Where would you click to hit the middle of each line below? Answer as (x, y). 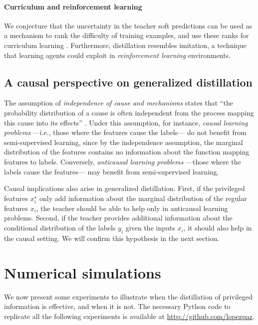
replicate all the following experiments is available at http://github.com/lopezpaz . (129, 316)
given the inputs (150, 228)
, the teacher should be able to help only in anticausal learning (132, 208)
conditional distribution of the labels (60, 228)
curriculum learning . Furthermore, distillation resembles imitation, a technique (125, 45)
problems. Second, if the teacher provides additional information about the (118, 218)
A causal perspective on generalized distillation (128, 82)
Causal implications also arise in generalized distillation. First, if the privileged (125, 188)
